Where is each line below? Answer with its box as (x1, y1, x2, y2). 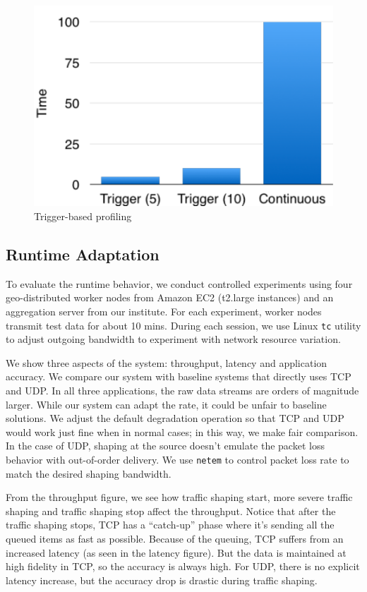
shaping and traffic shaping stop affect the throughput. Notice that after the (6, 503, 336, 518)
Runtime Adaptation (6, 243, 160, 265)
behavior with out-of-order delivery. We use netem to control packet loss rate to (6, 452, 349, 467)
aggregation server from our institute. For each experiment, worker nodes (6, 304, 322, 319)
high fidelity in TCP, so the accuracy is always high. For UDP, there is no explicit (6, 559, 360, 574)
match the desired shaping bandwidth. (6, 466, 172, 481)
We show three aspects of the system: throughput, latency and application (6, 355, 327, 370)
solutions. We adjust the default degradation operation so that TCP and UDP (6, 411, 344, 425)
